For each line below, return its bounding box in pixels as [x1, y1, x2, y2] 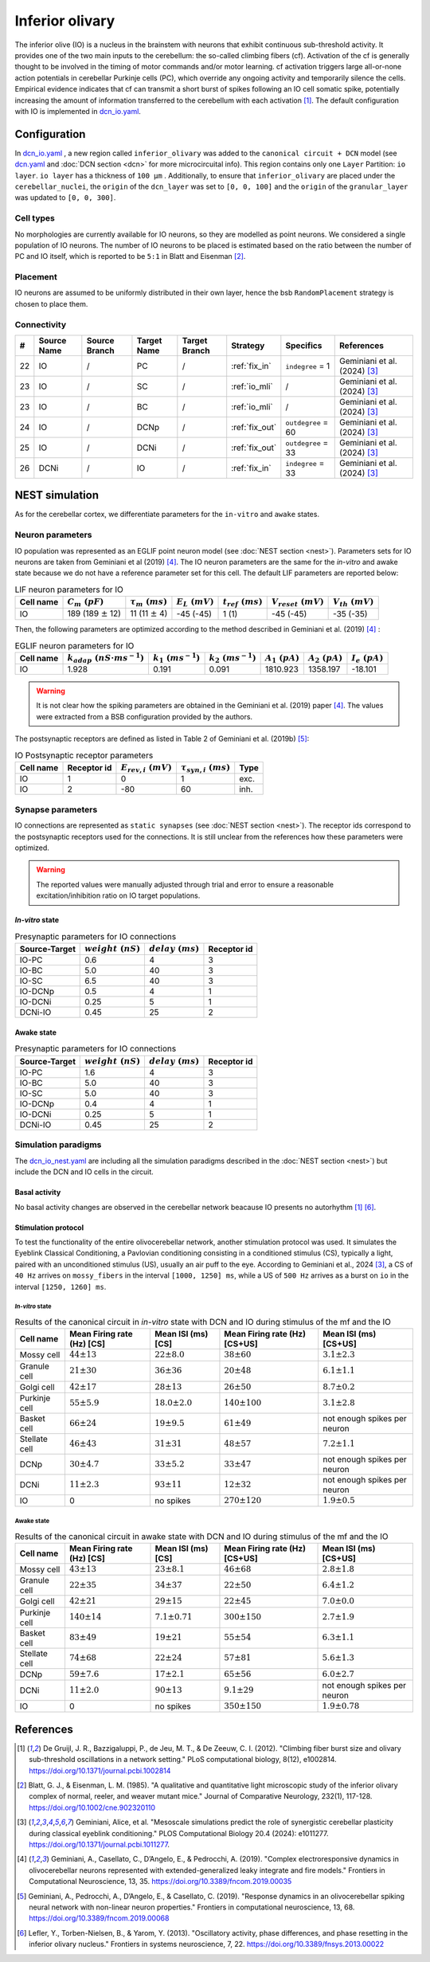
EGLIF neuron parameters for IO [14, 640, 135, 651]
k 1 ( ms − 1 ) [152, 651, 201, 664]
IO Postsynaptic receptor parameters [14, 750, 154, 761]
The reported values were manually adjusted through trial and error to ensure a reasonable [36, 879, 334, 889]
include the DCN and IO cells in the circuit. [14, 1167, 154, 1177]
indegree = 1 [285, 360, 330, 371]
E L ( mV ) [176, 597, 214, 609]
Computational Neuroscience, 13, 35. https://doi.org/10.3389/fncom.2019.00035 [29, 1877, 292, 1886]
